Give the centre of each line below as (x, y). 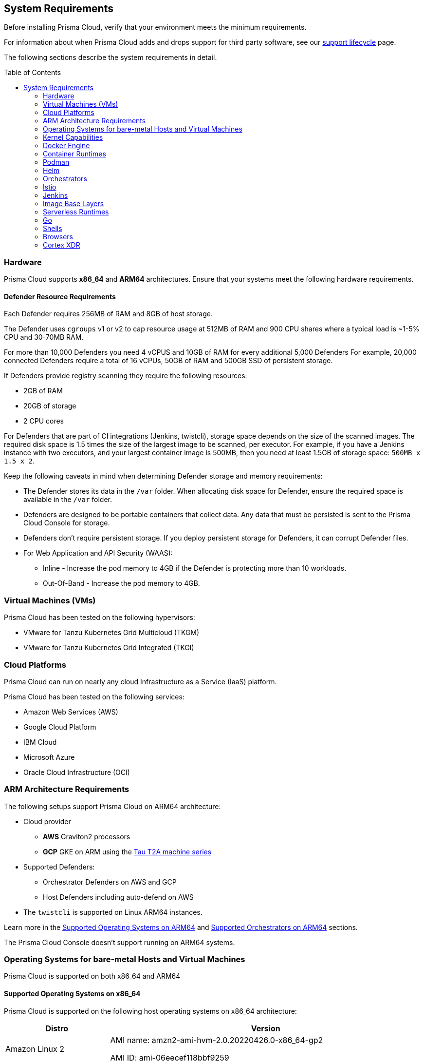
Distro (57, 1028)
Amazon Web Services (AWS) (71, 712)
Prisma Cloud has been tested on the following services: (94, 696)
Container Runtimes (74, 154)
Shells (53, 229)
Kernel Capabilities (73, 137)
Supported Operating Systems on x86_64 (72, 994)
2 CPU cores (44, 421)
